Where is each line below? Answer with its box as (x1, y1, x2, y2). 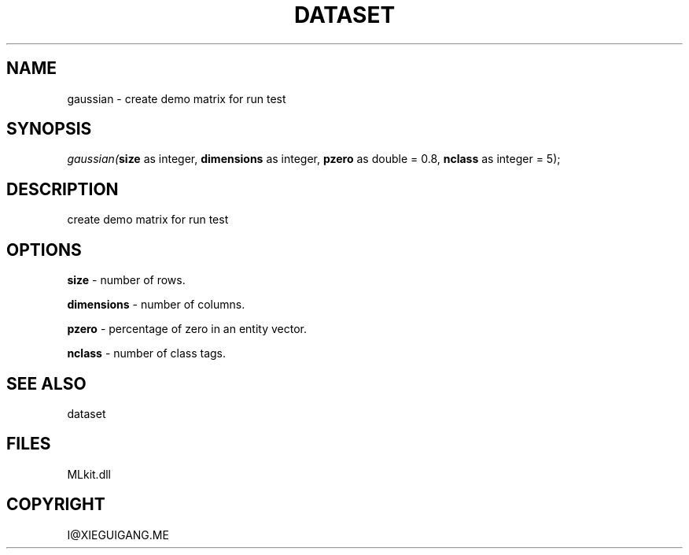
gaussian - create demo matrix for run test (67, 91, 286, 105)
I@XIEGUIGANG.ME (67, 527, 169, 542)
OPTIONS (6, 239, 82, 260)
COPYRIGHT (6, 494, 105, 515)
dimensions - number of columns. (67, 298, 245, 312)
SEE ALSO (6, 373, 87, 394)
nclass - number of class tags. (67, 346, 227, 361)
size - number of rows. (67, 273, 186, 287)
